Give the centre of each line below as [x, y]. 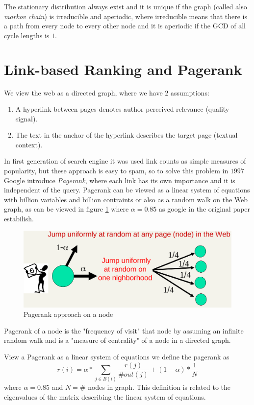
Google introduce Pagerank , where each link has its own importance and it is [120, 180]
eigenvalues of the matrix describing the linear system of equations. [105, 396]
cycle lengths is [27, 35]
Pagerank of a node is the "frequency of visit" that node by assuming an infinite [124, 330]
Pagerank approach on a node [68, 314]
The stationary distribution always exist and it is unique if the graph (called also [126, 6]
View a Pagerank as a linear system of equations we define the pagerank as [117, 356]
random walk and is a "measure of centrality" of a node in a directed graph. [117, 340]
